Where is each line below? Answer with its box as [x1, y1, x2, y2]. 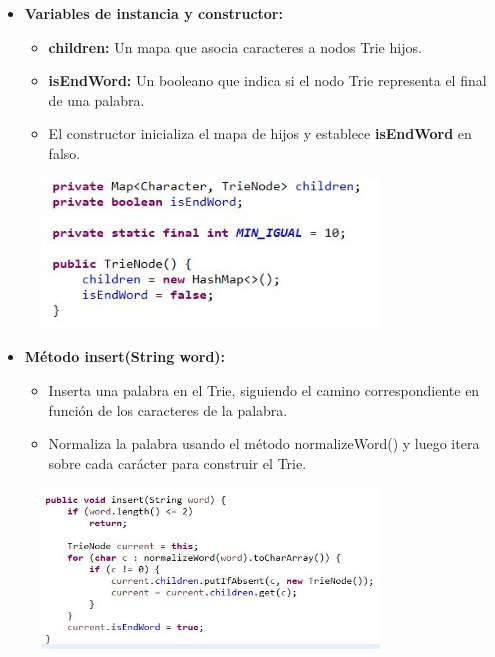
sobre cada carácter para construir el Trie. [48, 452, 307, 473]
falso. [48, 142, 81, 163]
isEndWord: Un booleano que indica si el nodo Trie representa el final [48, 70, 487, 91]
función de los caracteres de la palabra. [48, 399, 288, 420]
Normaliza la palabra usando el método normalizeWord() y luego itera [48, 433, 480, 454]
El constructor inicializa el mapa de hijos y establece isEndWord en [48, 123, 472, 144]
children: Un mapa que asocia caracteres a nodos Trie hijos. [48, 36, 422, 57]
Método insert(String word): [24, 346, 226, 367]
